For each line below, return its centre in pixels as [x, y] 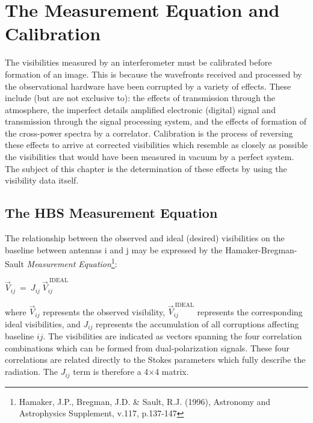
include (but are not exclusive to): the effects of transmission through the [140, 98]
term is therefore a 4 [111, 372]
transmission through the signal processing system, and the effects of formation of [156, 121]
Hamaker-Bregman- [261, 249]
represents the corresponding [250, 311]
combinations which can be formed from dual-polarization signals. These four [147, 347]
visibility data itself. [42, 180]
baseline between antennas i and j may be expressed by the [114, 249]
